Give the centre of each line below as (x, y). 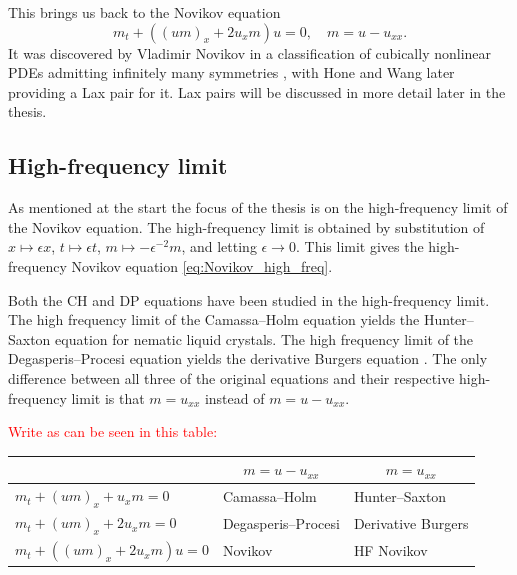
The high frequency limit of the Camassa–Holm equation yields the (214, 319)
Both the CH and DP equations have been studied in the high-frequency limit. (249, 299)
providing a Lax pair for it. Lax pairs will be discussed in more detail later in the (257, 91)
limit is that (108, 397)
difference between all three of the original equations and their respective (231, 377)
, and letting (219, 246)
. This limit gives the (359, 246)
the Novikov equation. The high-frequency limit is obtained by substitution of (246, 226)
